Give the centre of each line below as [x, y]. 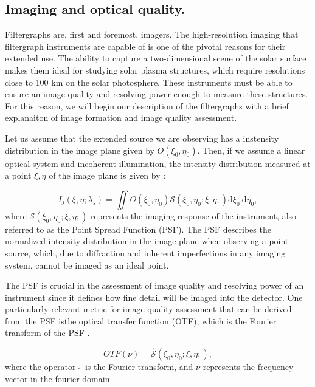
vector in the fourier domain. [59, 378]
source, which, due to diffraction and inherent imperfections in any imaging [145, 252]
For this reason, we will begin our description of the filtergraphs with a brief [147, 105]
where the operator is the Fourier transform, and [99, 367]
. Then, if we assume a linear [251, 150]
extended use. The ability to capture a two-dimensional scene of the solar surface [156, 58]
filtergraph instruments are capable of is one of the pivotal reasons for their [145, 46]
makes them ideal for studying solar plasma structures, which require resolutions [155, 70]
